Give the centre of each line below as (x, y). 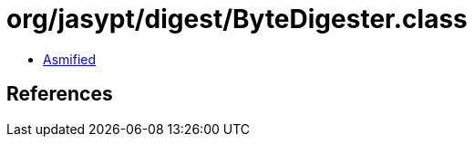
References (60, 94)
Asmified (70, 59)
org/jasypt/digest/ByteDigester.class (237, 19)
